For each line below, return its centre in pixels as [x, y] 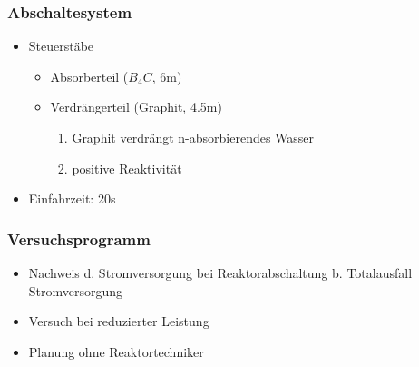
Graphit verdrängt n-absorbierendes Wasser [193, 137]
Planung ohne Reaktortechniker [116, 351]
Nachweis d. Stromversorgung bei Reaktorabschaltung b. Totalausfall [220, 273]
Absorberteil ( [89, 76]
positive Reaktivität [127, 168]
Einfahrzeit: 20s [72, 198]
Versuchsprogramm [79, 238]
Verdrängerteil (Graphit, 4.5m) [136, 107]
